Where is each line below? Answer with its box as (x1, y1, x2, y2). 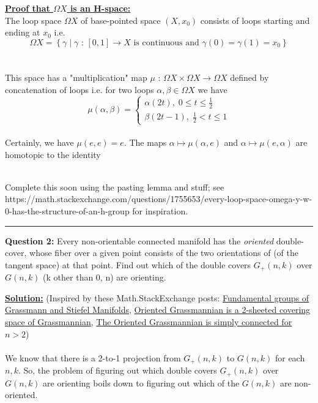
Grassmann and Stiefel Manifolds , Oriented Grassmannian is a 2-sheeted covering (5, 303, 311, 316)
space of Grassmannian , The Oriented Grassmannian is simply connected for (5, 315, 292, 328)
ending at (5, 26, 40, 39)
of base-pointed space (80, 13, 161, 26)
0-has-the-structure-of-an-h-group (5, 204, 130, 217)
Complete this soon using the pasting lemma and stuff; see (5, 180, 224, 193)
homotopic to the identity (5, 148, 101, 160)
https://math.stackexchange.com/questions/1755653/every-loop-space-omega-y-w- (5, 192, 312, 205)
